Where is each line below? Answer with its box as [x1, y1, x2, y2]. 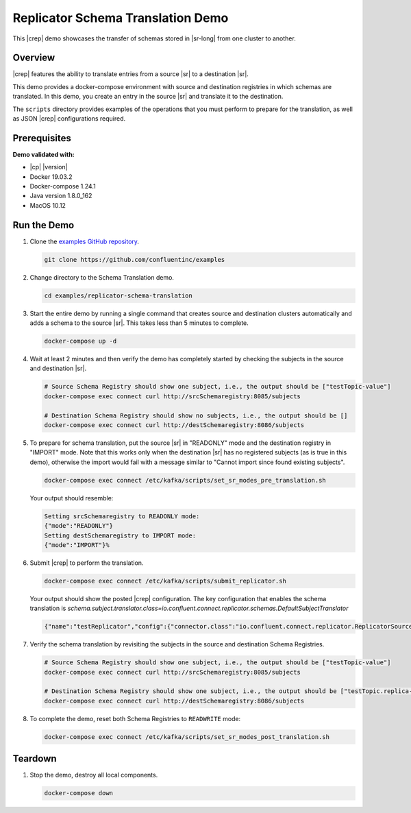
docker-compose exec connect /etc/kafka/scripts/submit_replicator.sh [44, 577, 287, 585]
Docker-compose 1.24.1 [29, 182, 96, 191]
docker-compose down [44, 789, 113, 797]
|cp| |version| [29, 163, 68, 171]
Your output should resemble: [29, 494, 114, 502]
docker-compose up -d [44, 337, 117, 345]
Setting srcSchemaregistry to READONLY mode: [44, 512, 200, 520]
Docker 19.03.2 [29, 172, 73, 181]
